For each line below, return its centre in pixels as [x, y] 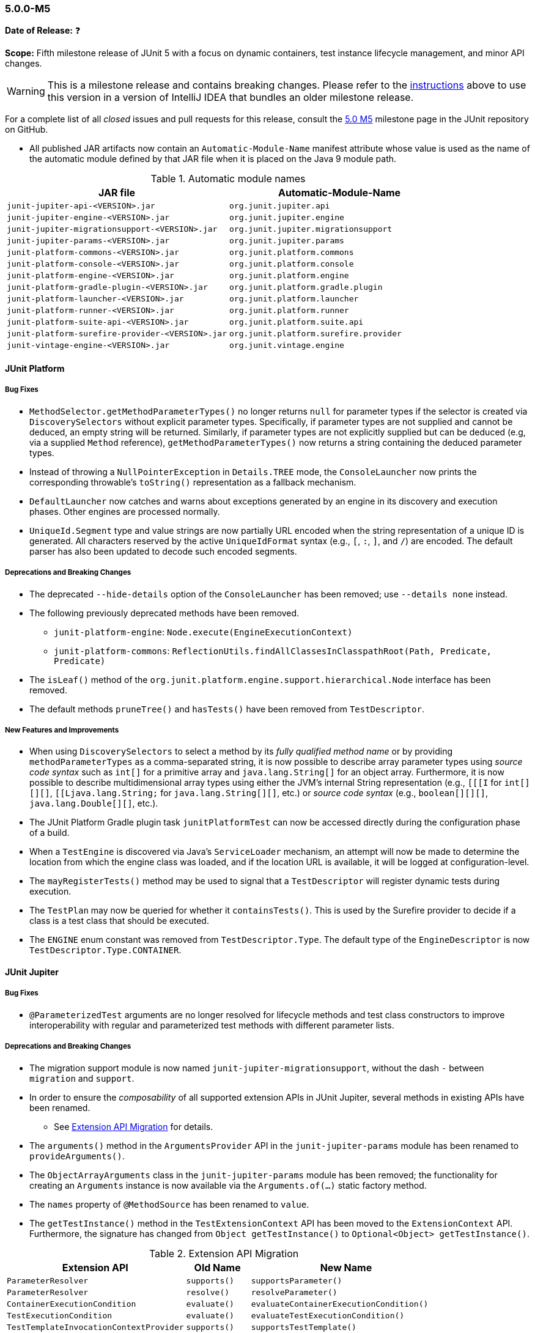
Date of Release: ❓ [43, 31]
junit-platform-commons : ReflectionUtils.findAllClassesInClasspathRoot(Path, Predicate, [273, 651]
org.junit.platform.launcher [294, 299]
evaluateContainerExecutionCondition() [340, 1304]
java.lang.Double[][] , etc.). [94, 803]
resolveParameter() [294, 1292]
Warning [26, 91]
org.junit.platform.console [292, 264]
